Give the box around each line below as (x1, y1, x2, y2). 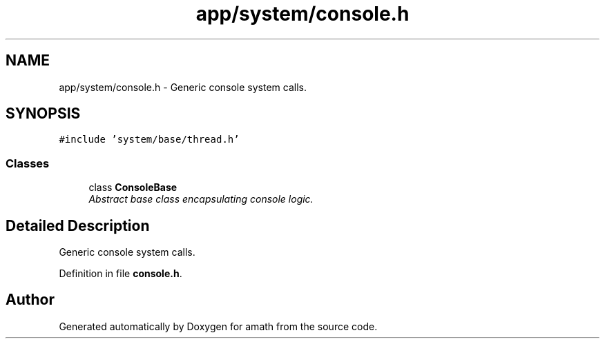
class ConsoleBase (88, 181, 177, 194)
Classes (6, 156, 50, 170)
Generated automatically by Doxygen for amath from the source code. (59, 320, 378, 332)
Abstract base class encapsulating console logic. (88, 193, 314, 205)
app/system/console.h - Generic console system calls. (59, 81, 307, 93)
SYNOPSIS (6, 105, 81, 123)
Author (6, 291, 55, 309)
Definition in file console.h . (59, 267, 182, 280)
